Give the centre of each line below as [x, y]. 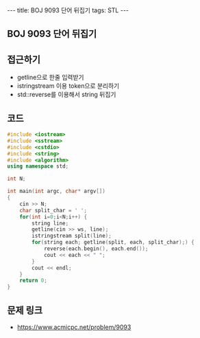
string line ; [50, 223]
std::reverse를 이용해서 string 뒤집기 [66, 95]
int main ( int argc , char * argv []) [57, 191]
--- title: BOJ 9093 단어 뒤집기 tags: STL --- [68, 10]
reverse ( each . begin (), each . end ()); [96, 249]
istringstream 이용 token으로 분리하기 [68, 86]
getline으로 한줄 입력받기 [50, 78]
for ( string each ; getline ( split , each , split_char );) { [113, 243]
